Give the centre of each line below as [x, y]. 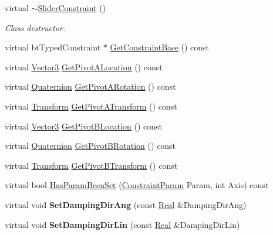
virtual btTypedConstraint [53, 47]
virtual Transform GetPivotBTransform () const [91, 165]
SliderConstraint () [72, 8]
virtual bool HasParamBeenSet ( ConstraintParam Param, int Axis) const [137, 185]
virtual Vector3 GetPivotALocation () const [84, 67]
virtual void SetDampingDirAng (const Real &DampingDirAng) [126, 204]
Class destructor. [35, 27]
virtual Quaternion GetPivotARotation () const [90, 86]
